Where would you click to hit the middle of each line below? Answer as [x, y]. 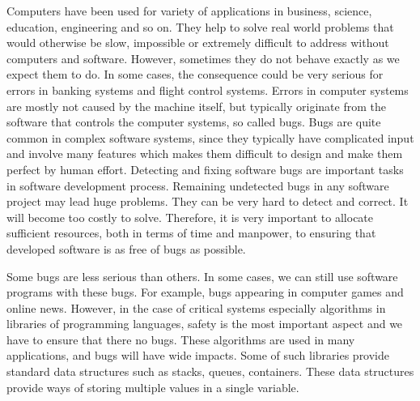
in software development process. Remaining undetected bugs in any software [198, 185]
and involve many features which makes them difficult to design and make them [205, 154]
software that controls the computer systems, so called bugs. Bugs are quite [194, 122]
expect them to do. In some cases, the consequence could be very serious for [195, 74]
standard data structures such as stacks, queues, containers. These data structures [210, 371]
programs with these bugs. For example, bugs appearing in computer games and [205, 292]
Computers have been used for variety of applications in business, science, [189, 11]
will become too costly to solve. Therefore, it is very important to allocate [190, 217]
